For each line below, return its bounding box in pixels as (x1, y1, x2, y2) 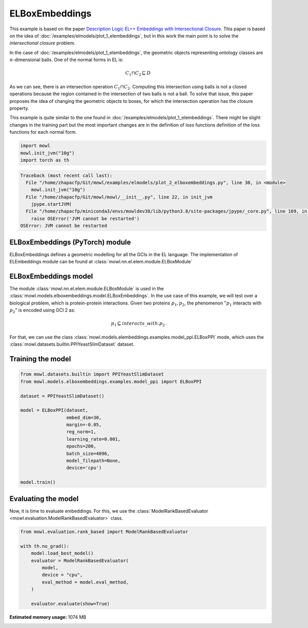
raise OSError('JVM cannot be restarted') (31, 216, 140, 221)
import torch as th (20, 157, 69, 163)
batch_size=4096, (66, 451, 110, 456)
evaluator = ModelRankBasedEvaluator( (31, 558, 129, 563)
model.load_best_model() (31, 550, 94, 557)
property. (9, 105, 29, 112)
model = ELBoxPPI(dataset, (20, 407, 88, 414)
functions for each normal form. (9, 129, 77, 135)
